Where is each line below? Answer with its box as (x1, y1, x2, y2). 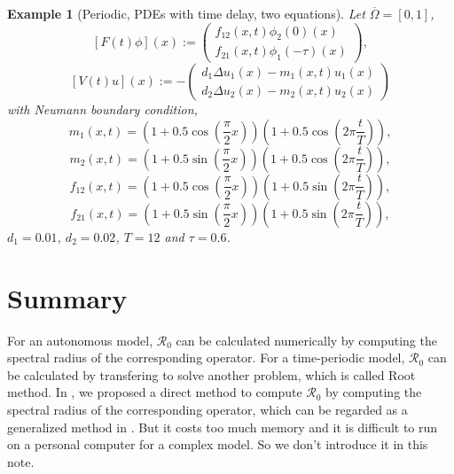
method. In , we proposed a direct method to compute (7, 383, 302, 401)
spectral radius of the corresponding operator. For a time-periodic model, (7, 348, 405, 367)
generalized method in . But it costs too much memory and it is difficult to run (7, 417, 438, 436)
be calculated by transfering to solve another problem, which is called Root (7, 365, 416, 384)
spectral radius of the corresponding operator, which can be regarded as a (7, 400, 408, 418)
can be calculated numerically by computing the (176, 330, 437, 349)
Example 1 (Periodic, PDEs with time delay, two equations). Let (7, 4, 365, 22)
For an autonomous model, (7, 330, 153, 349)
